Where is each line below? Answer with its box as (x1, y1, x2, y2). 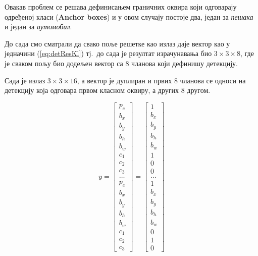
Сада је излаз (5, 75, 45, 85)
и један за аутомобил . (5, 21, 72, 32)
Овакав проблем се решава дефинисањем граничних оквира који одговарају (5, 2, 237, 12)
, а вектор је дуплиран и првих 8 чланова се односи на (77, 75, 246, 85)
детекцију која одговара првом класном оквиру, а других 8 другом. (5, 85, 211, 95)
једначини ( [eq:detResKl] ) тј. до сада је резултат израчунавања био (5, 48, 212, 59)
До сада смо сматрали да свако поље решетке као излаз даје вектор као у (5, 38, 230, 48)
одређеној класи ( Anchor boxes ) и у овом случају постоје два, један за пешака (5, 11, 253, 22)
